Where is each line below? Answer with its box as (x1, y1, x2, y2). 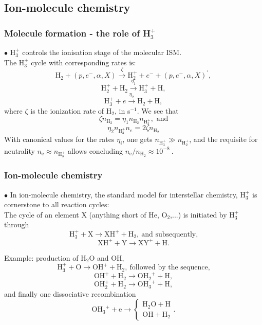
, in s (114, 105, 130, 116)
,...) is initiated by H (170, 209, 235, 220)
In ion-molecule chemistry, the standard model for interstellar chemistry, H (10, 189, 246, 200)
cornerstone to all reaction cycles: (4, 199, 109, 210)
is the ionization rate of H (30, 105, 112, 116)
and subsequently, (141, 230, 198, 238)
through (4, 219, 29, 230)
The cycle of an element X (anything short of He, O (4, 209, 167, 220)
